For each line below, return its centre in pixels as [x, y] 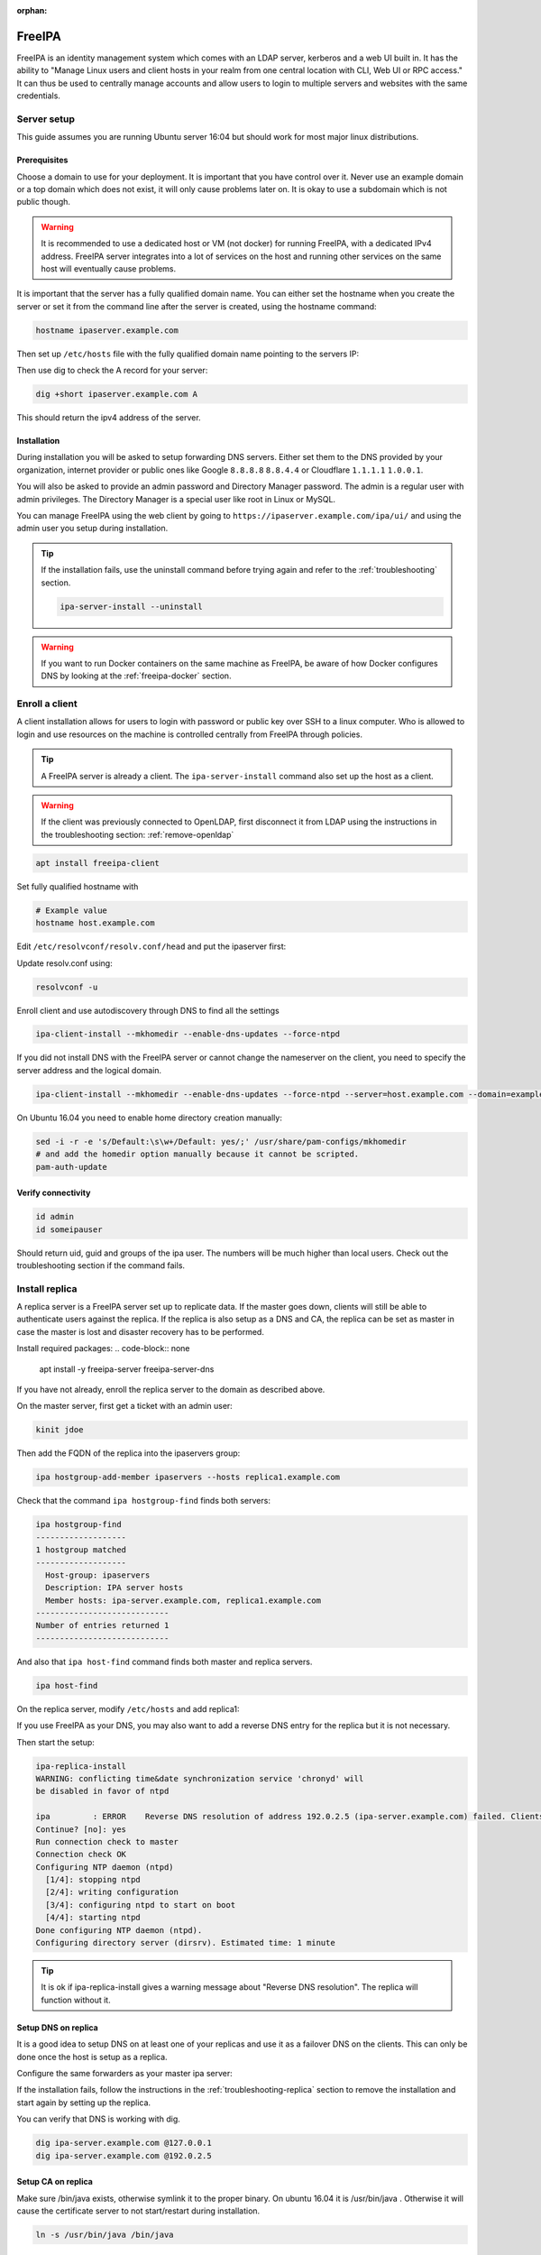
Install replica [47, 1288]
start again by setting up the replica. [84, 2103]
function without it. [76, 2000]
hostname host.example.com [95, 923]
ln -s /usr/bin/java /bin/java [105, 2234]
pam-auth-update [72, 1167]
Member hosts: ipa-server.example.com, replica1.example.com [183, 1600]
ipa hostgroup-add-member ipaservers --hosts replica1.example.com [188, 1477]
